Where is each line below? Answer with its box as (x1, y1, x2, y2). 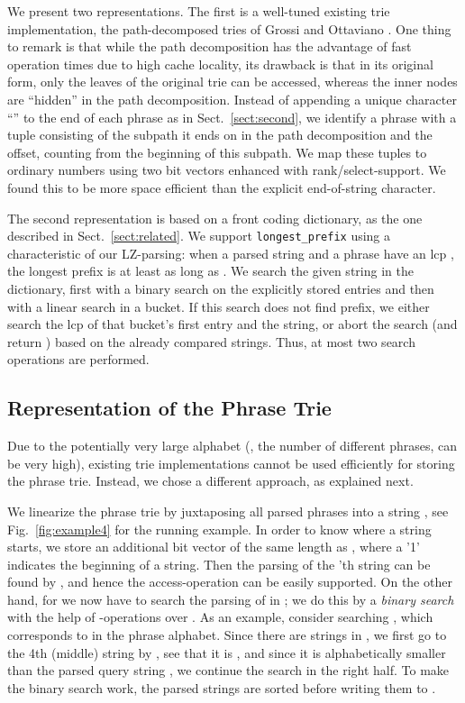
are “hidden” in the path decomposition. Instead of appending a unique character (7, 89, 457, 108)
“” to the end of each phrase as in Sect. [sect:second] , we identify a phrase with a (7, 107, 457, 126)
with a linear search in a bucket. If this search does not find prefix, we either (7, 297, 430, 315)
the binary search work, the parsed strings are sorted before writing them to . (7, 678, 436, 697)
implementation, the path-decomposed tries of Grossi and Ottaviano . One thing (7, 19, 451, 38)
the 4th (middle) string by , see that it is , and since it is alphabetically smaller (7, 643, 446, 662)
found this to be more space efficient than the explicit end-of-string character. (7, 178, 436, 196)
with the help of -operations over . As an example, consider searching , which (7, 607, 433, 626)
